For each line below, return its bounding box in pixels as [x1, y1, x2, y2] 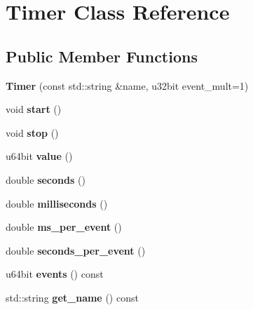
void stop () [6, 125, 59, 140]
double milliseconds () [6, 196, 108, 210]
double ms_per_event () [6, 220, 122, 234]
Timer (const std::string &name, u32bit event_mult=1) [6, 78, 249, 93]
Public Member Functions [6, 45, 198, 67]
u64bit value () [6, 149, 73, 163]
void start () [6, 102, 62, 116]
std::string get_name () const [6, 290, 139, 304]
